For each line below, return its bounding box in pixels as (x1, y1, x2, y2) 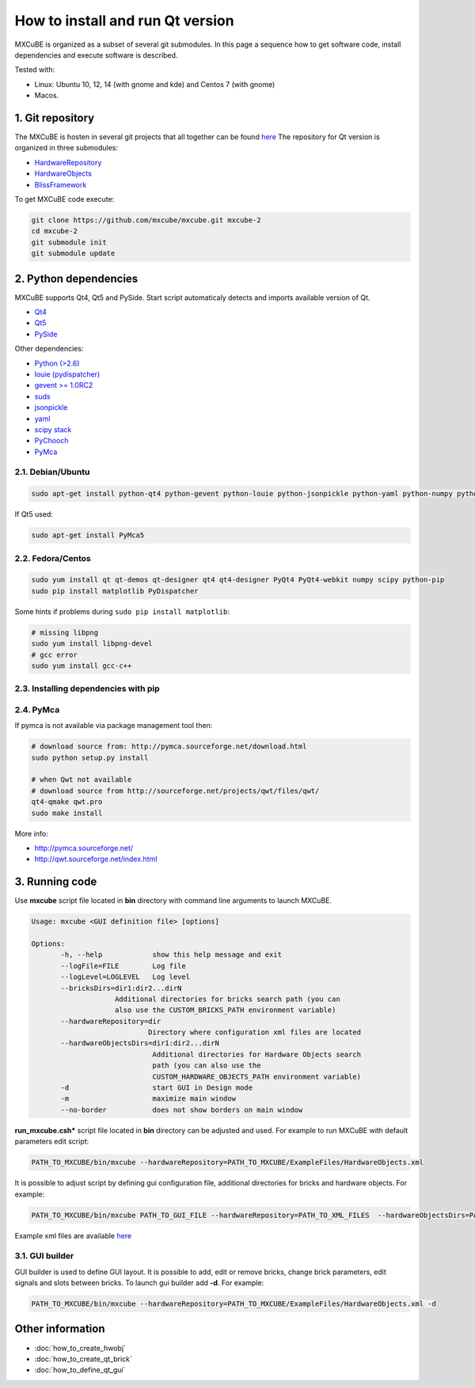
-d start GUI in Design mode (60, 1083, 253, 1092)
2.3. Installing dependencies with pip (14, 683, 160, 694)
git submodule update (31, 249, 116, 258)
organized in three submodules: (14, 143, 119, 153)
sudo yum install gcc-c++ (31, 661, 132, 670)
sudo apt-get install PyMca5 (31, 531, 145, 540)
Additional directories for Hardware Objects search (152, 1049, 362, 1059)
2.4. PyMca (14, 704, 60, 715)
